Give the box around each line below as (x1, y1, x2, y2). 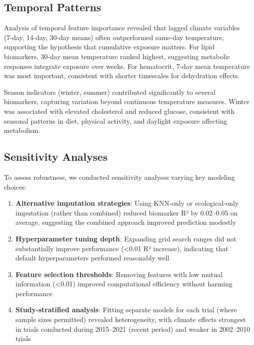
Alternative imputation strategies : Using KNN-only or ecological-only (15, 198, 239, 208)
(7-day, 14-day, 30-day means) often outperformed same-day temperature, (4, 32, 224, 42)
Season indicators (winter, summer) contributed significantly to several (4, 86, 216, 97)
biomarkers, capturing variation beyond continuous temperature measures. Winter (4, 96, 250, 107)
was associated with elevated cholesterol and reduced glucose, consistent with (4, 106, 235, 116)
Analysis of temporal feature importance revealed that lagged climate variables (4, 22, 240, 33)
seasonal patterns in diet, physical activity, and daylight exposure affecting (4, 115, 228, 126)
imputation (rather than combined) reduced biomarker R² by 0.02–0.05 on (15, 207, 238, 217)
